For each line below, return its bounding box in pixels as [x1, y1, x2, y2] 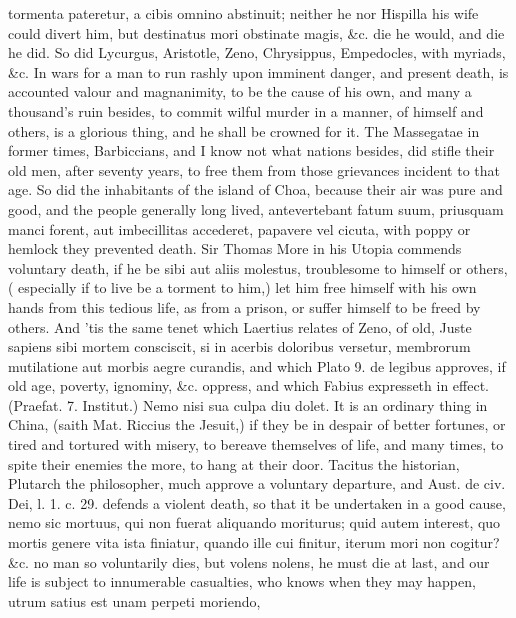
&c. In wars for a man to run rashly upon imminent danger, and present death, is [8, 61, 509, 82]
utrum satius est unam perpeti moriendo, [8, 590, 261, 611]
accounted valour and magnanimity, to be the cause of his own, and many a [8, 81, 472, 102]
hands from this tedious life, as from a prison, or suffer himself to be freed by [8, 296, 481, 317]
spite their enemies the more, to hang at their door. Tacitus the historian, [8, 453, 460, 474]
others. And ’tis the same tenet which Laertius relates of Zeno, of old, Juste [8, 316, 472, 337]
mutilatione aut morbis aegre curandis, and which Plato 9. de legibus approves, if [8, 355, 506, 376]
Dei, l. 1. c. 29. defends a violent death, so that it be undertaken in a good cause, [8, 492, 506, 513]
